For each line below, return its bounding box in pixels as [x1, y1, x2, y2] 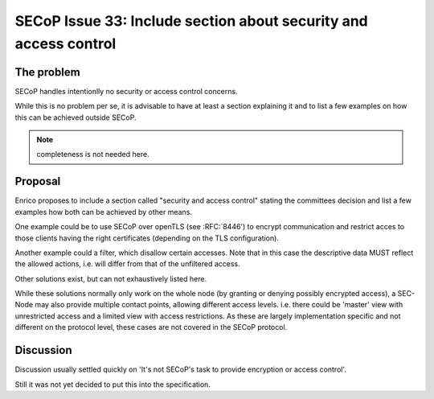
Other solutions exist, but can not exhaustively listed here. [14, 274, 207, 283]
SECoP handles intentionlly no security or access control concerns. [14, 86, 238, 96]
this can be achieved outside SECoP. [14, 113, 137, 122]
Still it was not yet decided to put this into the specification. [14, 379, 211, 389]
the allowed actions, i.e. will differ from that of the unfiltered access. [14, 259, 240, 269]
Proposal [14, 175, 61, 188]
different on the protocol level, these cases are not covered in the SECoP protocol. [14, 323, 288, 332]
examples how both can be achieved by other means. [14, 207, 193, 216]
